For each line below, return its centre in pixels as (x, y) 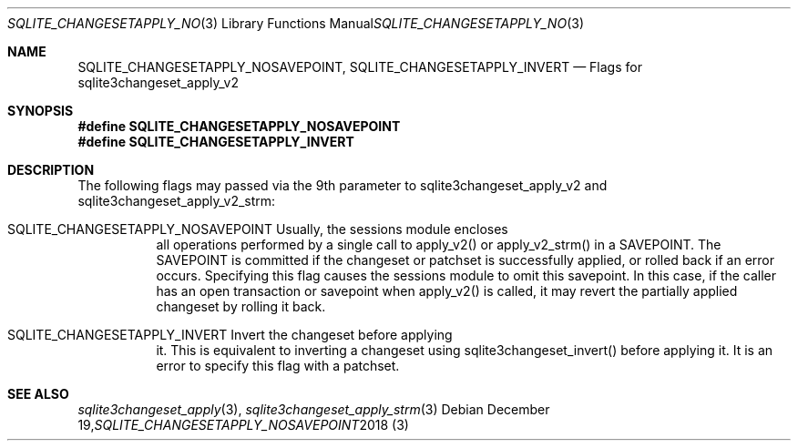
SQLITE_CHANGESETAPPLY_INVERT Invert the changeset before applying (230, 335)
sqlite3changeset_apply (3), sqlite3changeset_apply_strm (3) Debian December (314, 409)
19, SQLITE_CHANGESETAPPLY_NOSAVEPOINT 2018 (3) (243, 425)
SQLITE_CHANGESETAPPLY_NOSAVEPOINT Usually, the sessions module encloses (258, 229)
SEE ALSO (38, 394)
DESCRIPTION (51, 170)
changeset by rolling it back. (241, 306)
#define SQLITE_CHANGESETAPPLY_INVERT (216, 142)
